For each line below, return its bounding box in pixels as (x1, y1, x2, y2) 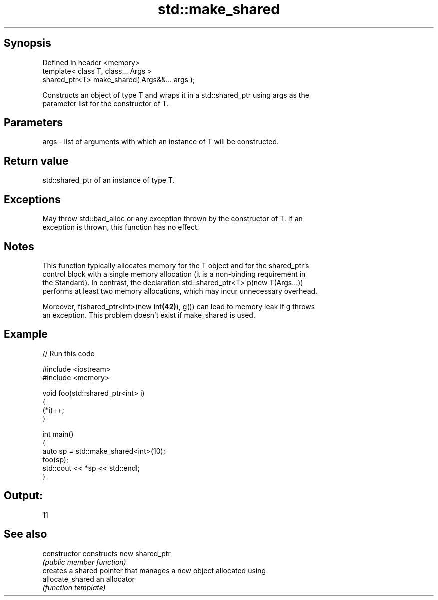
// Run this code (42, 349, 95, 358)
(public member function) (42, 557, 126, 566)
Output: (4, 489, 43, 502)
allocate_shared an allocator (42, 574, 135, 583)
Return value (4, 154, 69, 167)
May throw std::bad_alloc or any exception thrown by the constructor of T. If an (42, 214, 303, 223)
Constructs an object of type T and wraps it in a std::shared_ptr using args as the (42, 90, 309, 99)
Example (4, 328, 48, 341)
